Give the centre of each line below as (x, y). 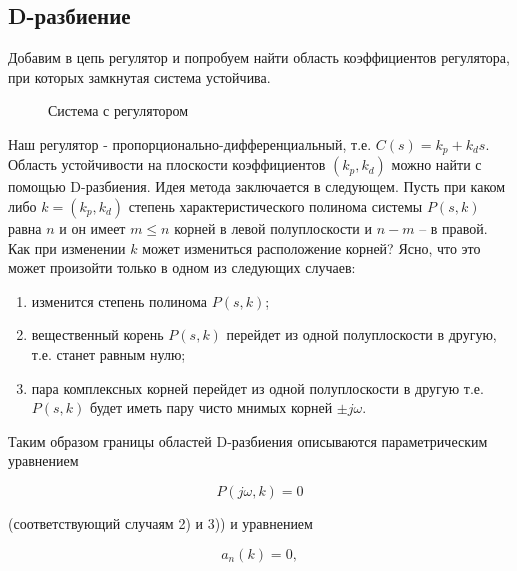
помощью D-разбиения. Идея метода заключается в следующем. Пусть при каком (257, 186)
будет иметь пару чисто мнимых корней (211, 407)
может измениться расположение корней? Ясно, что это (311, 247)
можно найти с (436, 164)
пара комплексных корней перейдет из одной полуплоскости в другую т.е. (257, 387)
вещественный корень (97, 334)
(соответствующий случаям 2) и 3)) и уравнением (160, 522)
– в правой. (453, 228)
